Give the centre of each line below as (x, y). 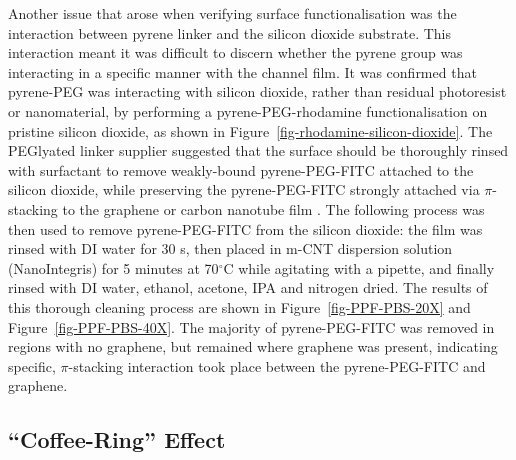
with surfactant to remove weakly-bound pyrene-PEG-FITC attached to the (241, 169)
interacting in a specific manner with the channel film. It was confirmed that (242, 71)
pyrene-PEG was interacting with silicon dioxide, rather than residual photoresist (257, 91)
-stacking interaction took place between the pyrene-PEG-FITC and (277, 365)
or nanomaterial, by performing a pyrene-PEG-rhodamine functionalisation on (248, 110)
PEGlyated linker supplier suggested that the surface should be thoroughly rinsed (258, 150)
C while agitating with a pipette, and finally (359, 267)
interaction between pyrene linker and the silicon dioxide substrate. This (230, 32)
